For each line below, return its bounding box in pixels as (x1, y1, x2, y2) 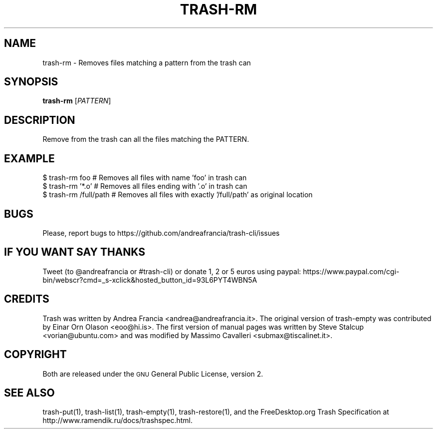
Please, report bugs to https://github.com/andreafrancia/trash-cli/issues (42, 228, 280, 237)
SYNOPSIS (4, 75, 58, 88)
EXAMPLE (4, 152, 55, 165)
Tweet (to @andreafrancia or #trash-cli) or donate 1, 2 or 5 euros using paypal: (42, 267, 301, 276)
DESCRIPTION (4, 113, 75, 126)
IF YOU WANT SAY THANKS (4, 246, 145, 259)
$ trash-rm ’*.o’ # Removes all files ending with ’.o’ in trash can (42, 182, 247, 191)
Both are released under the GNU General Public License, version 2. (42, 369, 263, 378)
